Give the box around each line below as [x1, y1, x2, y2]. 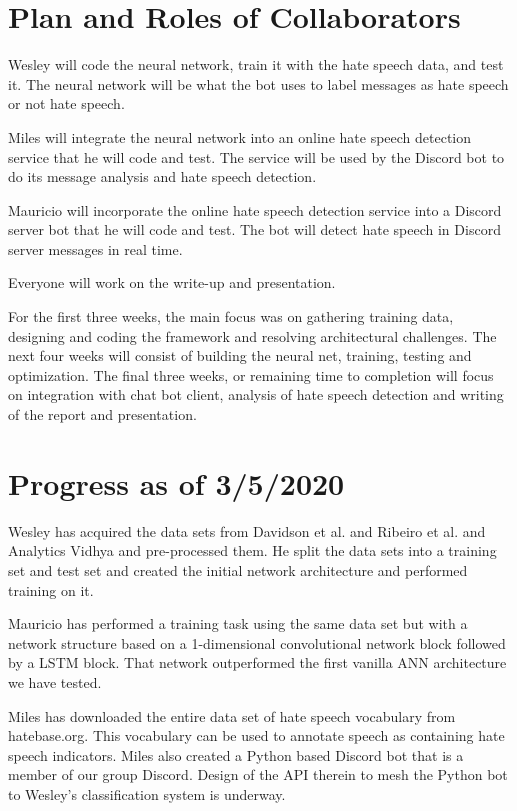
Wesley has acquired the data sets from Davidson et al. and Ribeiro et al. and [8, 520, 486, 541]
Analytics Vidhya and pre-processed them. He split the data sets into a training [8, 540, 497, 561]
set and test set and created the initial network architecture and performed [8, 559, 468, 580]
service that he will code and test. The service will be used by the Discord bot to [8, 146, 505, 167]
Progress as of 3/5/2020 [8, 462, 345, 503]
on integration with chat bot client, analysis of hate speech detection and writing [8, 384, 504, 405]
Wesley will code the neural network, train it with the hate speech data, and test [8, 54, 504, 75]
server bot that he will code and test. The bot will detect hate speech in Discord [8, 219, 501, 240]
